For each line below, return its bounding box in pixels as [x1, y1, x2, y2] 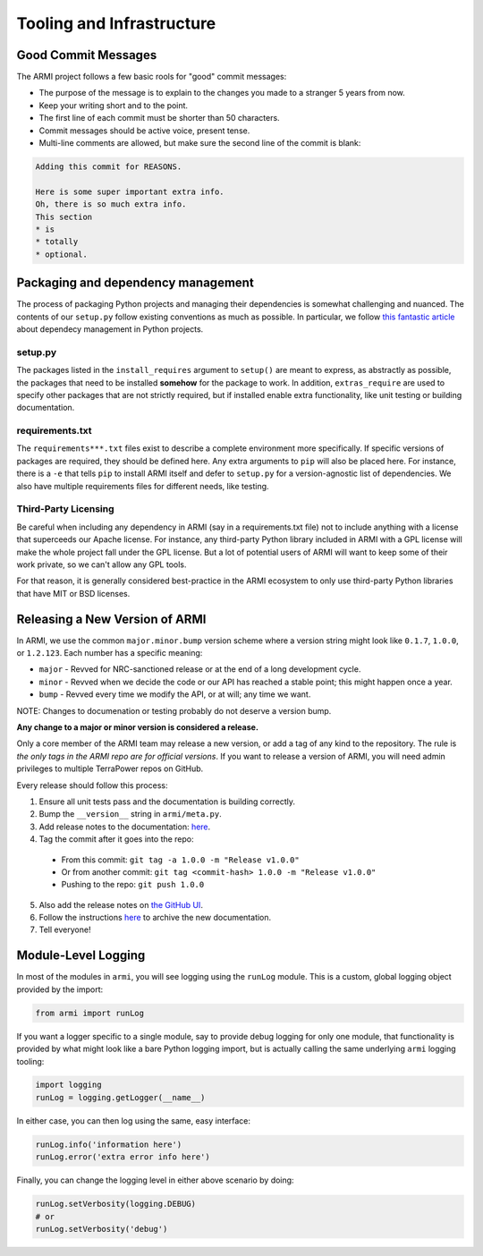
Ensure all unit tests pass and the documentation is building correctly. [38, 796, 295, 807]
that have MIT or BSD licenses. [16, 588, 131, 598]
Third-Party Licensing [16, 503, 115, 515]
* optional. [35, 249, 89, 259]
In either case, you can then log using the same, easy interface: [16, 1115, 250, 1126]
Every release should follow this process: [16, 779, 168, 791]
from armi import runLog [35, 1007, 145, 1018]
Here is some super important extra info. [35, 186, 225, 197]
